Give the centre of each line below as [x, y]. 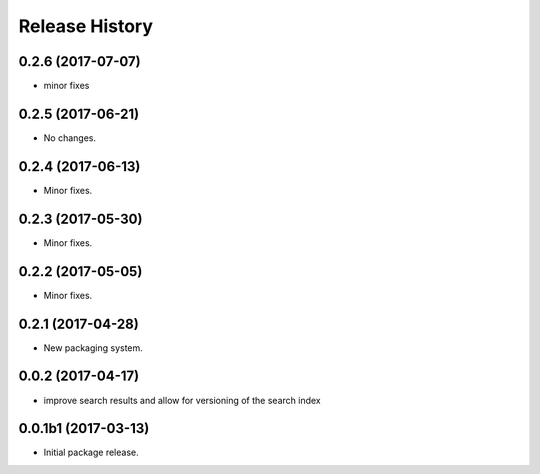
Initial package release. [91, 452]
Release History [86, 26]
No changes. [70, 137]
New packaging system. [93, 347]
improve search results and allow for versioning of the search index [182, 400]
